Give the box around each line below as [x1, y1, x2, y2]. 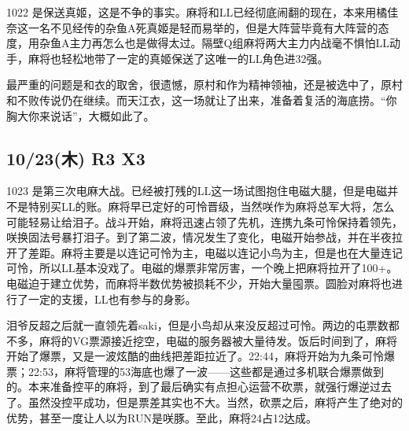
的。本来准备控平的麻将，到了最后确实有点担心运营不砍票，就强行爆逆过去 [6, 378, 392, 395]
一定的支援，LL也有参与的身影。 [28, 290, 197, 307]
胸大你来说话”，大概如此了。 [6, 107, 155, 123]
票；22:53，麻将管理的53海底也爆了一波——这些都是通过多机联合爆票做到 [6, 363, 384, 379]
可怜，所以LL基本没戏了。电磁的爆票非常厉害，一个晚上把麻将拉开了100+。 [6, 260, 398, 276]
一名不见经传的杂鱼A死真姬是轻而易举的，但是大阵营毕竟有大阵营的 [28, 19, 378, 35]
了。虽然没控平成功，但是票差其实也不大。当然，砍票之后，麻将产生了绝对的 [6, 394, 403, 411]
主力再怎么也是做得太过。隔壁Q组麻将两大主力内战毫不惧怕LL [69, 35, 389, 51]
